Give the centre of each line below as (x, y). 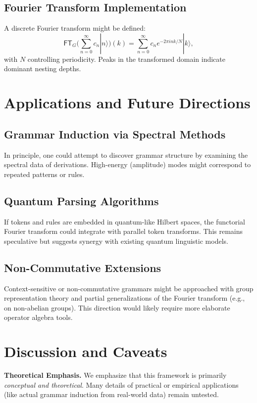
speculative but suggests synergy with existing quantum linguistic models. (116, 241)
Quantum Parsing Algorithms (81, 201)
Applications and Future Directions (127, 103)
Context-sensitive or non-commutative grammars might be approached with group (129, 288)
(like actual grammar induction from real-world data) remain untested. (111, 394)
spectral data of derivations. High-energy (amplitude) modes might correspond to (128, 164)
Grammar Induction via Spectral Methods (115, 134)
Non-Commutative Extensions (83, 267)
